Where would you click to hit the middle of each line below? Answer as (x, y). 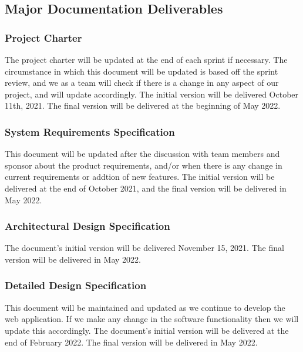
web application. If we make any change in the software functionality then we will (152, 319)
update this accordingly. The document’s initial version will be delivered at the (147, 330)
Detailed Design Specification (76, 285)
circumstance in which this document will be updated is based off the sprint (142, 71)
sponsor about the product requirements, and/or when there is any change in (144, 165)
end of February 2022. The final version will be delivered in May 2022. (131, 342)
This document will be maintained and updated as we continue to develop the (145, 307)
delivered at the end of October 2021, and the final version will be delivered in (146, 188)
